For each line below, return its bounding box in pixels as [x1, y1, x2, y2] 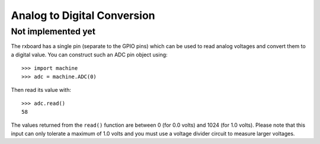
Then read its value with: [11, 86, 71, 93]
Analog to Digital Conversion [11, 9, 155, 22]
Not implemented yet [11, 26, 96, 37]
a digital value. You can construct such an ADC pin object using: [11, 51, 168, 58]
